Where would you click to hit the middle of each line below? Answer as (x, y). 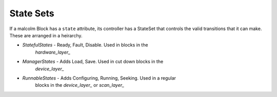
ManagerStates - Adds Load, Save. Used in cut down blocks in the (93, 62)
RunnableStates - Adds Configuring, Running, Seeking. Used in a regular (99, 78)
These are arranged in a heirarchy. (46, 35)
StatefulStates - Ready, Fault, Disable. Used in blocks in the (85, 45)
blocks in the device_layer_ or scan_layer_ (80, 85)
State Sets (32, 13)
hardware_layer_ (53, 52)
